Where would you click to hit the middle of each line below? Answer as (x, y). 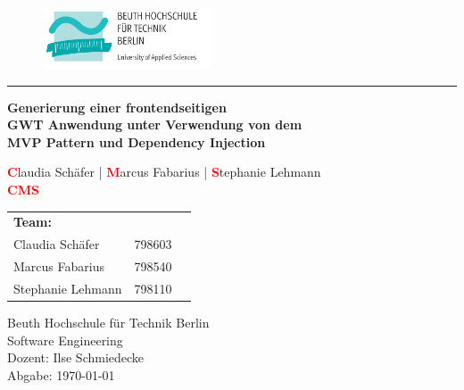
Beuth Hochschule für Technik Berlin (108, 322)
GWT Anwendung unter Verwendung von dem (155, 124)
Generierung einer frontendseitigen (117, 107)
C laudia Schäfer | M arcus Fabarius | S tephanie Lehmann (164, 172)
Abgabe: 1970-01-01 (61, 374)
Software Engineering (65, 340)
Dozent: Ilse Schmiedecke (76, 357)
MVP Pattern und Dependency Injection (137, 141)
